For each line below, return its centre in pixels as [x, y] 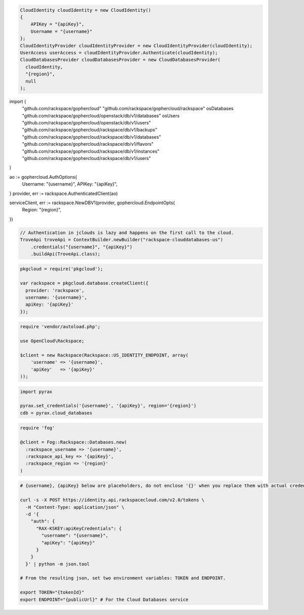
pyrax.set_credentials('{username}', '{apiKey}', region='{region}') [108, 406]
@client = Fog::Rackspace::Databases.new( [73, 442]
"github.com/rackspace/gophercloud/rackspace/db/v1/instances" [91, 151]
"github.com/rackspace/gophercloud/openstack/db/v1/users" [87, 123]
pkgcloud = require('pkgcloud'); [62, 269]
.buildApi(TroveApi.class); [66, 254]
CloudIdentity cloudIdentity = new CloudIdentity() [86, 10]
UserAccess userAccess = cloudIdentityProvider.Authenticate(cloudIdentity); [119, 53]
